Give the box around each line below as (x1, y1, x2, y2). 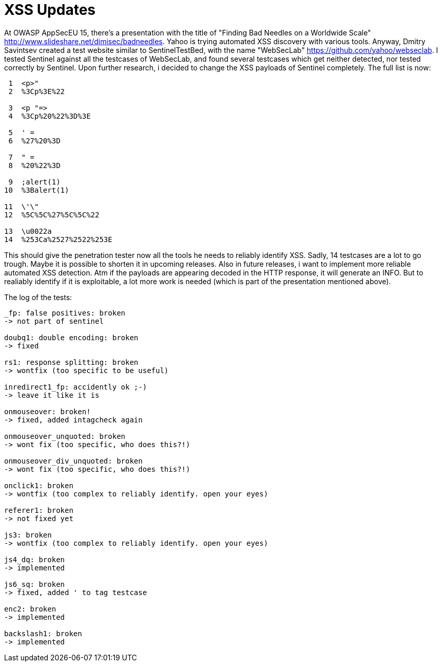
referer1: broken (4, 506, 73, 514)
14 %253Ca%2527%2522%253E (4, 235, 112, 244)
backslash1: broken (4, 629, 82, 638)
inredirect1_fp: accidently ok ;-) (4, 382, 147, 391)
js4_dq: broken (4, 555, 65, 564)
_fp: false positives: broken (4, 308, 126, 317)
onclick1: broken (4, 481, 73, 490)
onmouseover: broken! (4, 407, 91, 416)
